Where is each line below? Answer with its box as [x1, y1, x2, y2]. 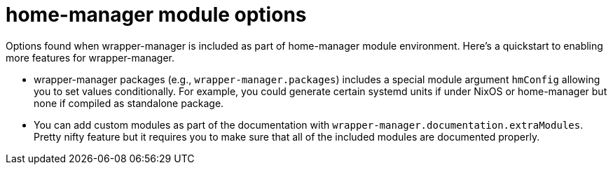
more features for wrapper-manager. [6, 51, 174, 64]
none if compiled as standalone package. [34, 97, 224, 109]
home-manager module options [6, 3, 307, 27]
